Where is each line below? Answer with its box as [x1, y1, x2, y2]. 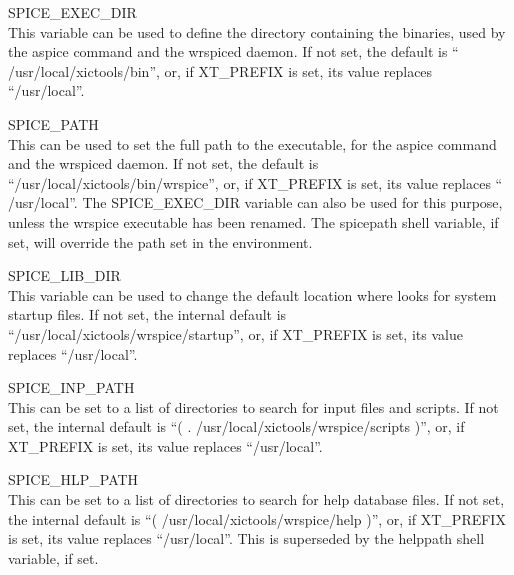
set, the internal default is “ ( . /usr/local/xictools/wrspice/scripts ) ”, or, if [8, 416, 465, 437]
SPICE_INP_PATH [8, 377, 135, 398]
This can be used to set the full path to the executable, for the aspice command [8, 133, 497, 154]
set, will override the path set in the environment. [8, 231, 313, 252]
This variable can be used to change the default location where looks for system [8, 284, 497, 305]
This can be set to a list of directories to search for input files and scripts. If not [8, 396, 499, 417]
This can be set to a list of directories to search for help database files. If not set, [8, 489, 505, 510]
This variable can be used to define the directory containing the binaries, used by [8, 21, 506, 42]
